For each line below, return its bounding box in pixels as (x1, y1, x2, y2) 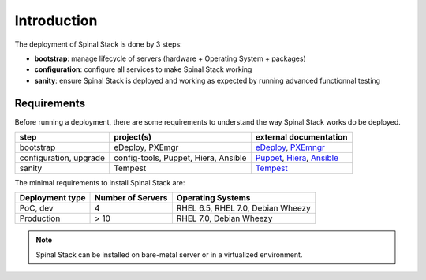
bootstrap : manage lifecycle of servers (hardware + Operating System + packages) (34, 54, 307, 63)
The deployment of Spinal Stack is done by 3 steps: (14, 39, 183, 49)
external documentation (255, 132, 348, 143)
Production (19, 213, 61, 224)
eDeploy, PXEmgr (113, 142, 179, 153)
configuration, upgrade (19, 152, 106, 163)
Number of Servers (95, 192, 168, 203)
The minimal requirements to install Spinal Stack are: (14, 178, 185, 188)
